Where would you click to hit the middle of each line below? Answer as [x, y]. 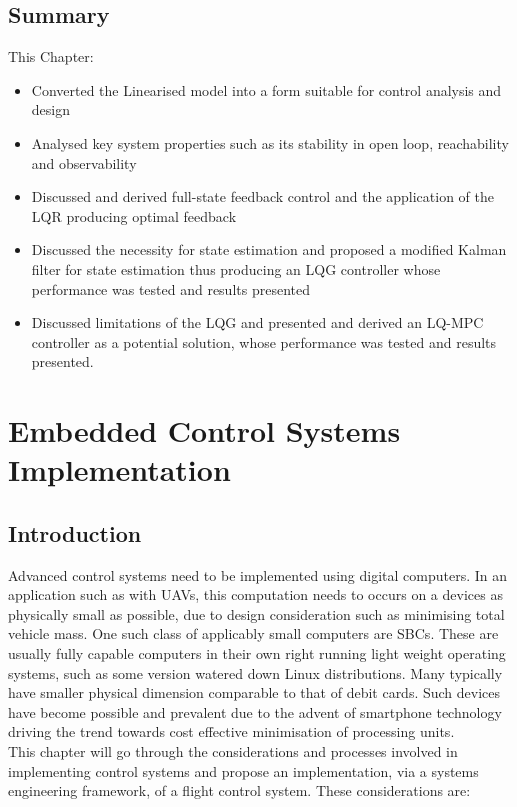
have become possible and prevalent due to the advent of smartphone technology [255, 711]
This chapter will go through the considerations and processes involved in [233, 751]
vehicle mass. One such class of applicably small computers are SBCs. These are [253, 633]
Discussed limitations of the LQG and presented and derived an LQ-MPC [257, 322]
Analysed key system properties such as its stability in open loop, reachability [270, 142]
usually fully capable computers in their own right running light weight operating [257, 653]
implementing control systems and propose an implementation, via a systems [243, 770]
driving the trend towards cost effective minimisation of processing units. [231, 731]
